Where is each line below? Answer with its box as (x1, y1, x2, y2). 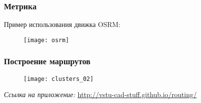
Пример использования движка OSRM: (4, 19, 120, 29)
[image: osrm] (23, 36, 69, 44)
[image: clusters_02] (23, 75, 94, 82)
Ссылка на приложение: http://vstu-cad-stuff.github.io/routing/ (4, 89, 197, 100)
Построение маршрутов (4, 55, 90, 67)
